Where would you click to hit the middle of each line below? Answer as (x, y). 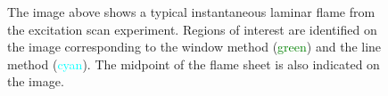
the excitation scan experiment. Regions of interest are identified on (192, 29)
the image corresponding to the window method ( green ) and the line (194, 47)
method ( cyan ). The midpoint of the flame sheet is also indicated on (194, 64)
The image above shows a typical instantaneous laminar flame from (191, 12)
